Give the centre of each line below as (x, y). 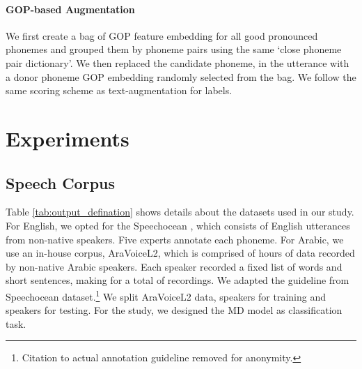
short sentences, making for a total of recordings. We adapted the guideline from (178, 280)
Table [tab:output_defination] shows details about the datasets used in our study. (180, 212)
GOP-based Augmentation (70, 9)
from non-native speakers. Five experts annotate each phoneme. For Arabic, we (175, 239)
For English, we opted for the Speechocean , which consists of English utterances (178, 225)
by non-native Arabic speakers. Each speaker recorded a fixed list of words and (174, 266)
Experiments (68, 138)
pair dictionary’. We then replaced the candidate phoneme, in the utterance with (178, 62)
